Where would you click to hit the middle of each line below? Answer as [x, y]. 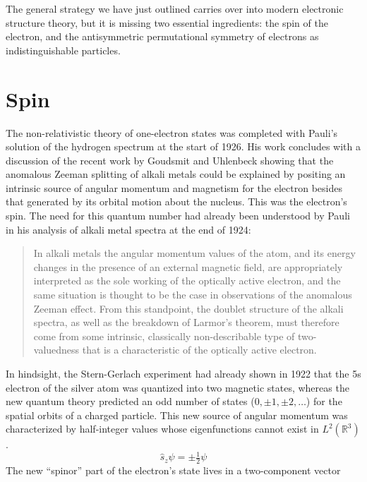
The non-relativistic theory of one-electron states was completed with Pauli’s [172, 132]
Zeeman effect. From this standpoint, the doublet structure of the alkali [188, 308]
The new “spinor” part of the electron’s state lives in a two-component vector [173, 470]
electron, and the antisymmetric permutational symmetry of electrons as [162, 36]
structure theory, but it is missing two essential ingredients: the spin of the [167, 22]
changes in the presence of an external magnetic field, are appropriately [188, 266]
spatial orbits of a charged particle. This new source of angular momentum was [177, 415]
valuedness [56, 350]
